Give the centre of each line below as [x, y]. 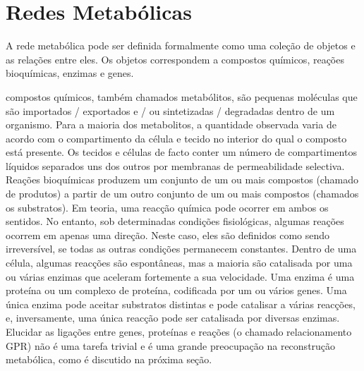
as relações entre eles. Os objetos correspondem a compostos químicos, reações [175, 59]
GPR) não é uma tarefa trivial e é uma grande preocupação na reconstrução [171, 345]
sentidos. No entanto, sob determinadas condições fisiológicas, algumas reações [175, 221]
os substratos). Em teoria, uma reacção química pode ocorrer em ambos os [167, 207]
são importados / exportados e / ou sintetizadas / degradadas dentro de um [170, 110]
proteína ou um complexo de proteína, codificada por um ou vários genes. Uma [176, 290]
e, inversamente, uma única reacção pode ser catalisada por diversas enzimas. [173, 318]
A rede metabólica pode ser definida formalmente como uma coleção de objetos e [181, 45]
